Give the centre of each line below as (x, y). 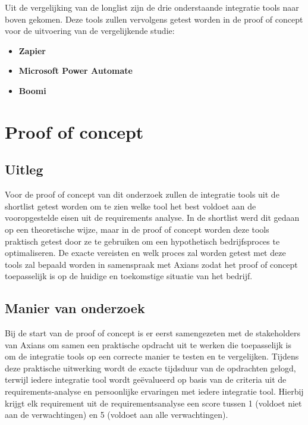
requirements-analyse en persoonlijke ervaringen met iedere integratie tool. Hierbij (154, 391)
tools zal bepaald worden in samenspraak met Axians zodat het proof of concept (151, 264)
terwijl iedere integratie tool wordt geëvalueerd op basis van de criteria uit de (146, 379)
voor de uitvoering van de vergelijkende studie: (90, 31)
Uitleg (24, 169)
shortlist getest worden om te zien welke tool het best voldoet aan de (131, 206)
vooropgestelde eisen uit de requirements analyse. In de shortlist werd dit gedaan (152, 218)
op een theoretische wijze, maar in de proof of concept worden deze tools (137, 229)
